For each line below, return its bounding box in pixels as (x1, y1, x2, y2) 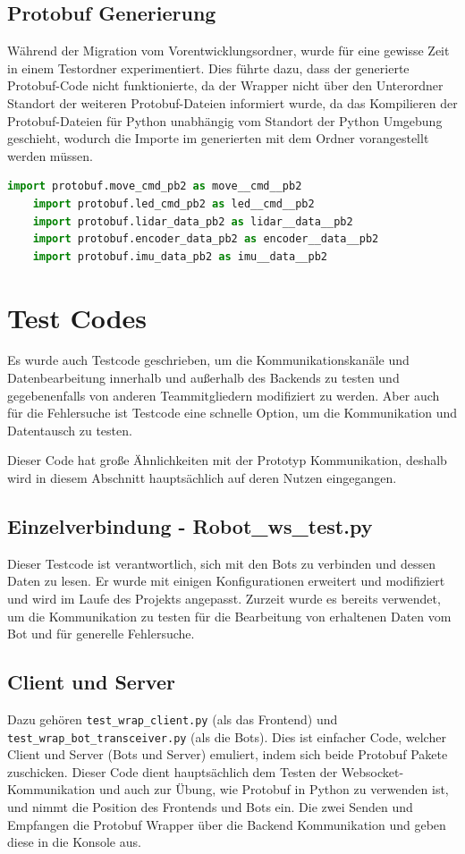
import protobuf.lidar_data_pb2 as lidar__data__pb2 (32, 215, 353, 228)
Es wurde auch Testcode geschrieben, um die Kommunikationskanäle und (7, 351, 410, 369)
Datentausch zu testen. (7, 420, 132, 439)
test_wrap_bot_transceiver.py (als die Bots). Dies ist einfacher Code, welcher (7, 727, 446, 746)
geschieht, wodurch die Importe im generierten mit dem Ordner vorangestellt (7, 129, 429, 148)
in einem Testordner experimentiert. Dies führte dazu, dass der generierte (7, 58, 410, 77)
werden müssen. (7, 146, 93, 165)
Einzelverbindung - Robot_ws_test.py (7, 512, 373, 539)
